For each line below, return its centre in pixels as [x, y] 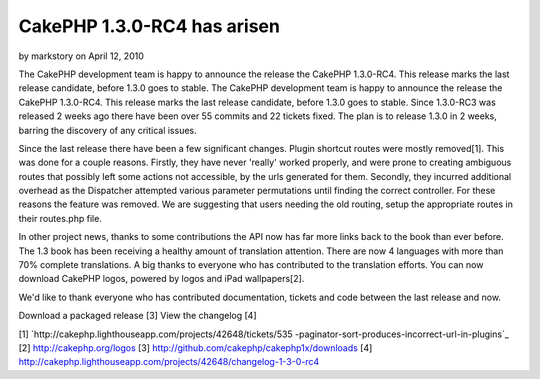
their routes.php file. [60, 218]
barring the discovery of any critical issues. [107, 130]
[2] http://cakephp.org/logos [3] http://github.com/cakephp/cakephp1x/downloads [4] [195, 347]
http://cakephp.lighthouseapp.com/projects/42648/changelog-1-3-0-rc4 [169, 362]
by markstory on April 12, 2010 [81, 56]
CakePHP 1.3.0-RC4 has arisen [149, 26]
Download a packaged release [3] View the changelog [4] [137, 316]
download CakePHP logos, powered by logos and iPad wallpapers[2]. [161, 279]
